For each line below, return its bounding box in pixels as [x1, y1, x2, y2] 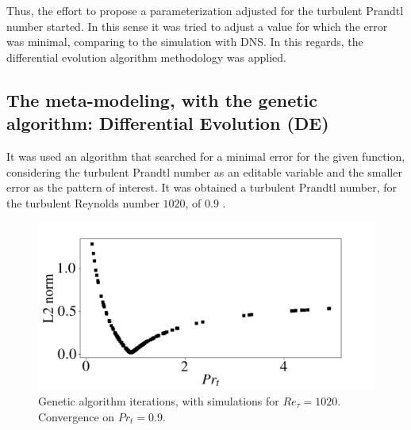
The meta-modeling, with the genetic [6, 87, 318, 112]
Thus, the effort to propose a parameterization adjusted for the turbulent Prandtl [6, 2, 404, 18]
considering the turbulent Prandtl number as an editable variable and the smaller [6, 163, 402, 180]
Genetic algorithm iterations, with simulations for [38, 392, 279, 409]
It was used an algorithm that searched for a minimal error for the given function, [6, 147, 405, 164]
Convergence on [38, 408, 115, 424]
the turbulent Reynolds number [6, 194, 159, 211]
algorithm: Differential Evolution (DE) [6, 111, 329, 135]
